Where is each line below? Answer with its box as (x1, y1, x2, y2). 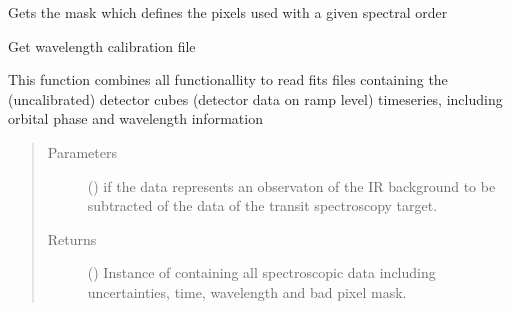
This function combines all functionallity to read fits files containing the (8, 69, 448, 90)
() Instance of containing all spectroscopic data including (87, 262, 436, 283)
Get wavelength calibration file (8, 35, 196, 56)
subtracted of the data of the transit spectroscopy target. (87, 195, 438, 216)
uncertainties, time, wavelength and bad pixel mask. (87, 281, 407, 302)
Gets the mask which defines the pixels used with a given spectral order (8, 2, 448, 22)
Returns (47, 228, 97, 249)
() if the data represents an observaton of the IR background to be (87, 175, 496, 196)
